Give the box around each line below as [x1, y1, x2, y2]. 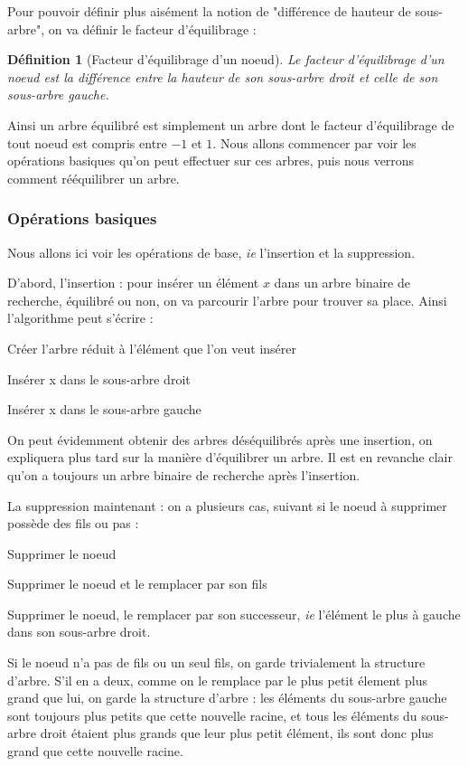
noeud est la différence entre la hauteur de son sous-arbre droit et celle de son [7, 67, 438, 86]
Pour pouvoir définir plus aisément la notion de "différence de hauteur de [7, 2, 411, 20]
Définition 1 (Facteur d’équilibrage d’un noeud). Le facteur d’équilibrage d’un [7, 50, 445, 69]
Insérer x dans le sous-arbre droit [7, 369, 191, 388]
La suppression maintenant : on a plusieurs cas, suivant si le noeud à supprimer [7, 496, 447, 515]
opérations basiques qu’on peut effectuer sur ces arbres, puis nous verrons [7, 151, 415, 170]
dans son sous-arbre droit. [7, 622, 151, 641]
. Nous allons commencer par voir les [212, 133, 417, 152]
